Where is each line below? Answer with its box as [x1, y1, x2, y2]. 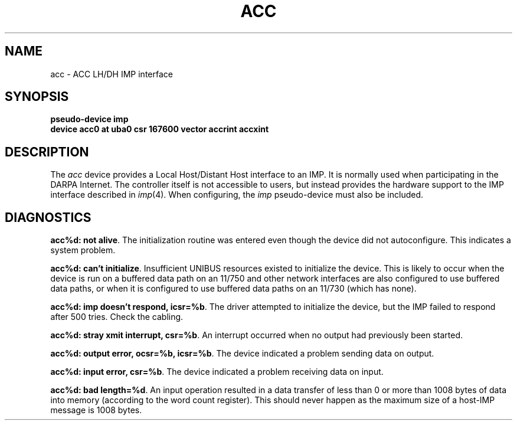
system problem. [50, 245, 116, 256]
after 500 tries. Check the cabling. [50, 312, 184, 322]
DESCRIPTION [5, 144, 89, 159]
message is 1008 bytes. [50, 405, 142, 416]
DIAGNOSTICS [5, 210, 91, 225]
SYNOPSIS [5, 89, 69, 104]
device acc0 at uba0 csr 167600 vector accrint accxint [50, 124, 269, 135]
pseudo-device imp [50, 114, 129, 125]
